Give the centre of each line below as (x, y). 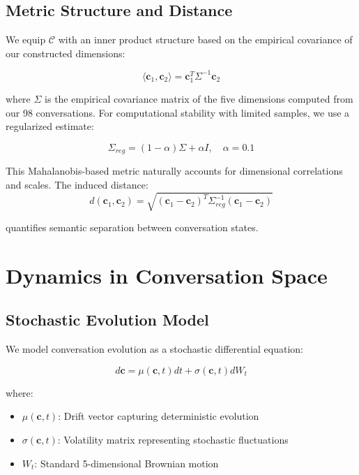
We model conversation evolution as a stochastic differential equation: (154, 349)
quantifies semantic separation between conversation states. (132, 227)
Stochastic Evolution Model (107, 320)
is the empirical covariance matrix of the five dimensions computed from (199, 99)
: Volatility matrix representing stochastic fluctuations (173, 439)
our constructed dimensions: (66, 53)
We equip (26, 39)
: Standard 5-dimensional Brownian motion (127, 463)
